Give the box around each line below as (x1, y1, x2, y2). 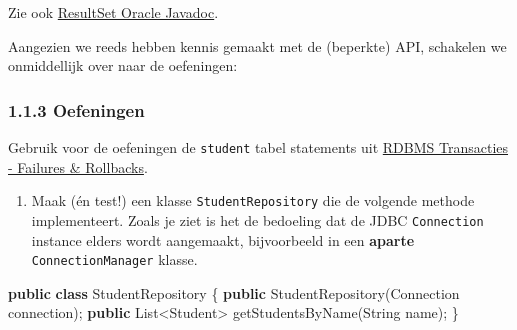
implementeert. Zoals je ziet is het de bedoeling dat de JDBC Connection (31, 209, 484, 230)
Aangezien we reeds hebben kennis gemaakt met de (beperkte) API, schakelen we (8, 35, 507, 56)
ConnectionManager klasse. (31, 249, 198, 270)
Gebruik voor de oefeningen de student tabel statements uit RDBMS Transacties (8, 137, 509, 157)
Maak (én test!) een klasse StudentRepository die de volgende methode (31, 190, 475, 211)
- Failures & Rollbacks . (8, 156, 148, 177)
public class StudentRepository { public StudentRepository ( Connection (8, 282, 460, 303)
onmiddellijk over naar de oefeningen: (8, 55, 238, 76)
